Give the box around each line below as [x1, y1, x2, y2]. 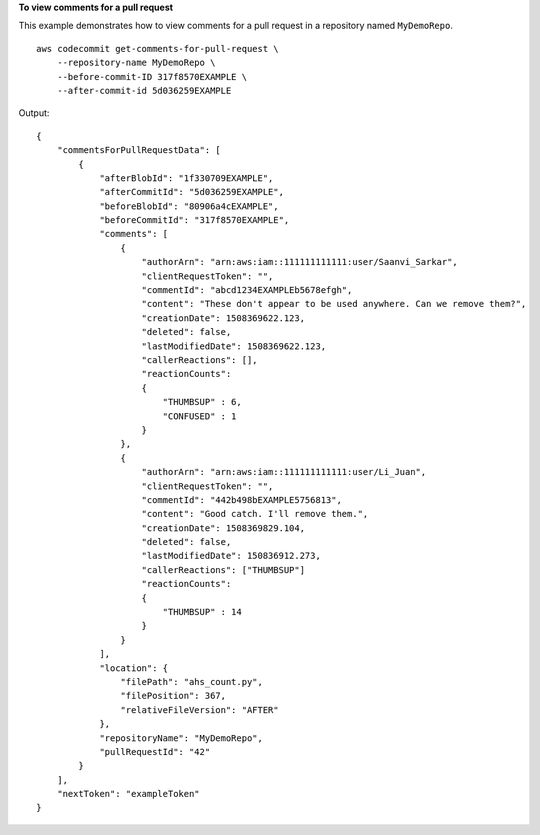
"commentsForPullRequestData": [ [56, 145, 222, 156]
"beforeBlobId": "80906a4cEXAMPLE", [99, 200, 279, 212]
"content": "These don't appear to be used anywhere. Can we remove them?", [141, 298, 527, 310]
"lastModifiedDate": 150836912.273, [141, 550, 322, 562]
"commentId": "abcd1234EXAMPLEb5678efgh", [141, 285, 353, 296]
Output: [18, 107, 50, 119]
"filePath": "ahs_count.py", [120, 676, 264, 687]
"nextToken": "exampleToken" [56, 788, 200, 800]
